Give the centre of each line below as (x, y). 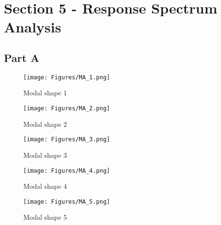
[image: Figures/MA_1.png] (67, 77)
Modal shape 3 (45, 155)
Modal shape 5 (45, 217)
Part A (22, 57)
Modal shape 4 (45, 186)
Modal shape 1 (45, 93)
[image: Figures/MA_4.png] (67, 171)
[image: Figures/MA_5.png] (67, 202)
